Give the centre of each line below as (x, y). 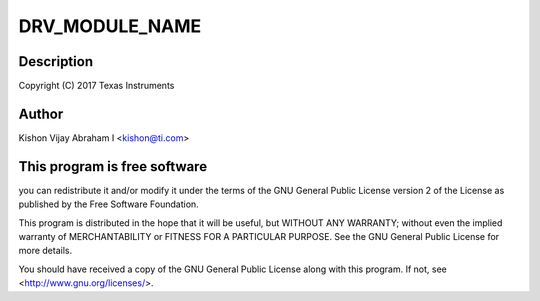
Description (56, 61)
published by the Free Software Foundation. (108, 204)
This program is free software (113, 166)
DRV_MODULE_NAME (110, 26)
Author (41, 113)
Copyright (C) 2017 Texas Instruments (96, 86)
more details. (45, 251)
